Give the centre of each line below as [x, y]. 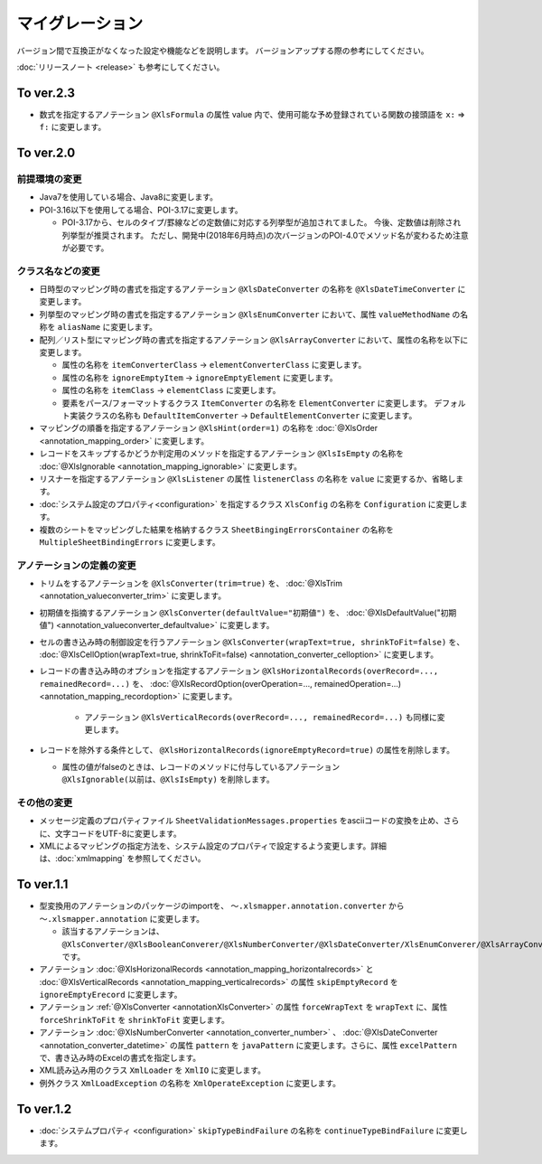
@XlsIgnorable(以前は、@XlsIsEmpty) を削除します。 [168, 779]
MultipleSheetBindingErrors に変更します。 [130, 541]
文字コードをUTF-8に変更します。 [118, 833]
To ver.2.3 [46, 93]
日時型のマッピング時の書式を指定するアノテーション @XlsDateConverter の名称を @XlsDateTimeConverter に [252, 289]
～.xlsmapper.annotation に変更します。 [122, 918]
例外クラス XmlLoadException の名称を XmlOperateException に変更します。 [190, 1083]
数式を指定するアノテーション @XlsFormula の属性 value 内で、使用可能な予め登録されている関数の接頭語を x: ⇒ [252, 114]
